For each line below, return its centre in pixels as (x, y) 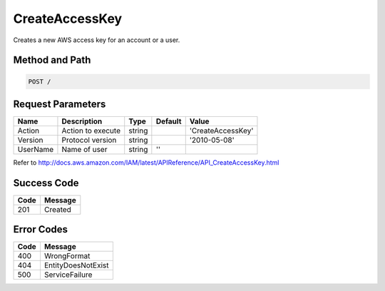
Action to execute (91, 131)
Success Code (46, 183)
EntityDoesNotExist (76, 265)
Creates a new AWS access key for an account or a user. (97, 40)
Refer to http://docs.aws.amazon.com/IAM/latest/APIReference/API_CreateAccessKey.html (146, 163)
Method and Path (52, 60)
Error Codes (40, 229)
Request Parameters (60, 104)
